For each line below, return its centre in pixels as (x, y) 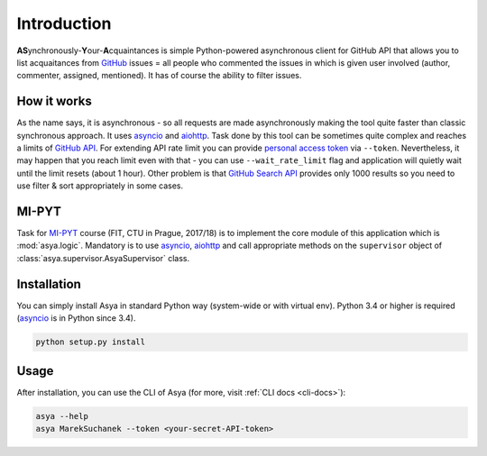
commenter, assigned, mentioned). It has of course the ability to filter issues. (159, 76)
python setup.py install (91, 342)
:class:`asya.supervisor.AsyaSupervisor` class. (103, 258)
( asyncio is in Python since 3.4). (76, 318)
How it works (54, 101)
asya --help (62, 416)
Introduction (64, 23)
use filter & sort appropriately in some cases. (100, 186)
